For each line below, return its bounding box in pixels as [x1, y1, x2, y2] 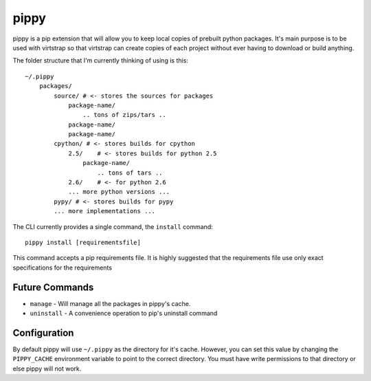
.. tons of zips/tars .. [82, 111, 166, 119]
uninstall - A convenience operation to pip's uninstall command [30, 309, 218, 318]
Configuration [12, 327, 74, 338]
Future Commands [12, 281, 94, 293]
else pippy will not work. [12, 364, 82, 373]
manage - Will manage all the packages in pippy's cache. [30, 299, 191, 307]
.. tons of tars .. [97, 168, 163, 177]
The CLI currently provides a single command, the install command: [12, 222, 213, 230]
